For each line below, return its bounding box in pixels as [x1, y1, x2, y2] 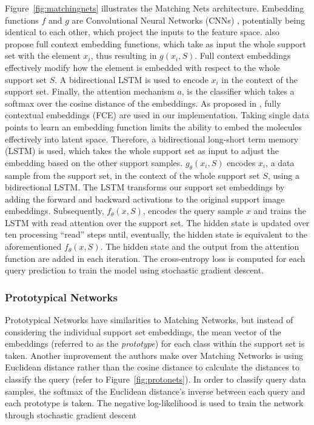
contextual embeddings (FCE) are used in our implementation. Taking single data [5, 109, 309, 121]
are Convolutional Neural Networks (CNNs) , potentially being [72, 13, 306, 26]
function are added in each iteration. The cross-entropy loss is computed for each [5, 252, 306, 264]
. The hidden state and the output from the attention [100, 240, 299, 253]
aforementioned [5, 240, 62, 253]
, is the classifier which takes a [181, 85, 295, 98]
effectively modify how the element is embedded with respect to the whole [5, 61, 280, 73]
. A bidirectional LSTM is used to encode [55, 73, 209, 85]
